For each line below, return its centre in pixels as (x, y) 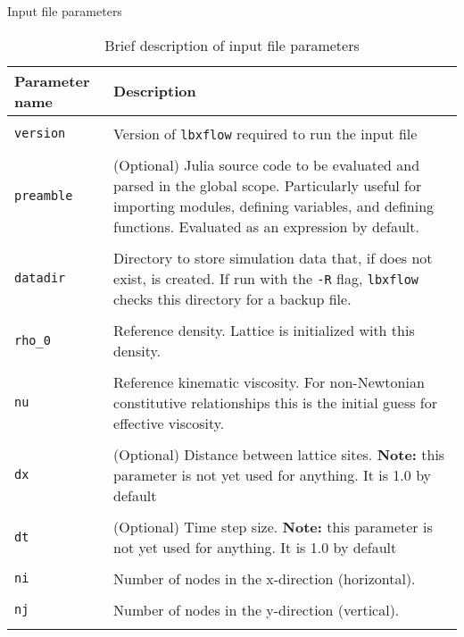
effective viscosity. (169, 423)
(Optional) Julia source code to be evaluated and (267, 164)
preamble (44, 195)
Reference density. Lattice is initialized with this (264, 330)
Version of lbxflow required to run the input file (265, 133)
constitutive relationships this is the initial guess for (276, 402)
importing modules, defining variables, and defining (274, 205)
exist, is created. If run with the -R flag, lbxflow (266, 278)
